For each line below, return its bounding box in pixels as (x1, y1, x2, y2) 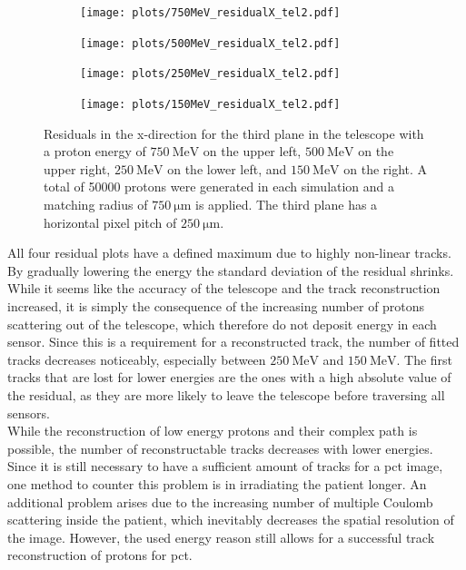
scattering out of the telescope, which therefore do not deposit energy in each (7, 314, 437, 333)
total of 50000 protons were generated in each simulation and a (44, 177, 395, 196)
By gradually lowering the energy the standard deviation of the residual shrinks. (7, 260, 454, 280)
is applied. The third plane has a (194, 195, 378, 213)
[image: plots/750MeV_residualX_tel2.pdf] (80, 6, 341, 19)
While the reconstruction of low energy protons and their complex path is (7, 421, 418, 440)
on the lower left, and (167, 159, 287, 178)
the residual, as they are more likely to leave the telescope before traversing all (7, 385, 445, 404)
